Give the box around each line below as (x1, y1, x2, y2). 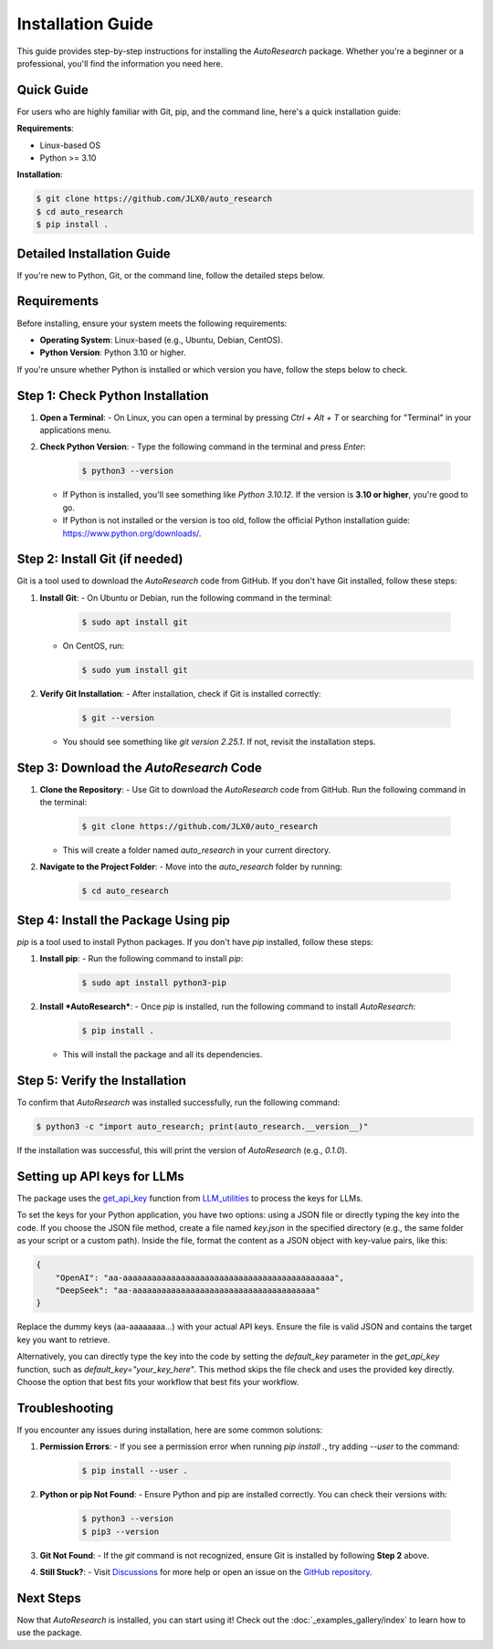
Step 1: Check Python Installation (16, 388, 209, 404)
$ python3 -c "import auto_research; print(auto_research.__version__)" (36, 1121, 369, 1132)
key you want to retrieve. (16, 1334, 110, 1345)
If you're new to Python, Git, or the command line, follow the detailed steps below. (16, 269, 325, 280)
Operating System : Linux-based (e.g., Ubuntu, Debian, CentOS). (39, 334, 283, 345)
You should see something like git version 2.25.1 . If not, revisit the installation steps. (62, 736, 376, 747)
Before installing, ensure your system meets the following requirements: (16, 318, 288, 329)
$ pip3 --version (81, 1526, 160, 1537)
